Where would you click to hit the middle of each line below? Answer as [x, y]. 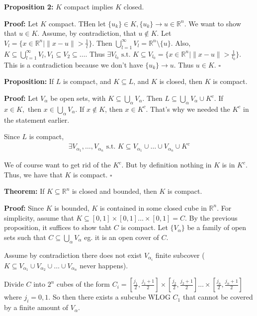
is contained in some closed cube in [153, 207]
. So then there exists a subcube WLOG [109, 297]
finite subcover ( [180, 255]
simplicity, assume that [39, 217]
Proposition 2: [29, 6]
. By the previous [211, 217]
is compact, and [87, 81]
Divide [14, 284]
